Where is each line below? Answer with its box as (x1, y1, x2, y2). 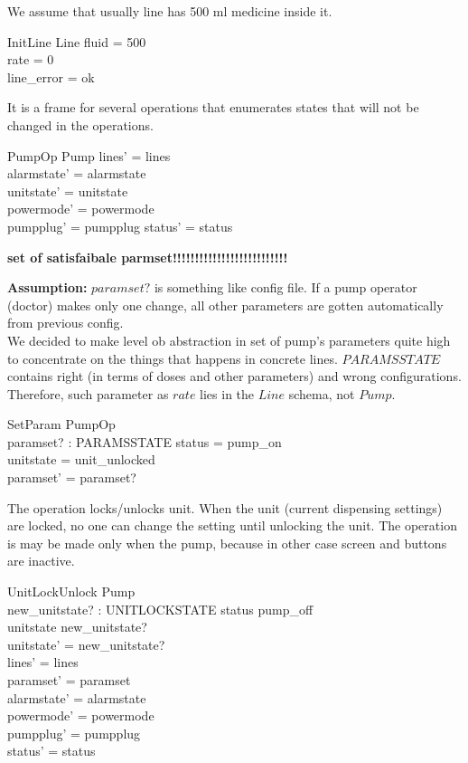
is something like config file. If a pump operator (154, 278, 417, 297)
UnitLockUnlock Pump (7, 582, 136, 601)
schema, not (288, 384, 355, 403)
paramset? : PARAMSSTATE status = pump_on (7, 432, 282, 451)
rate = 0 (7, 50, 54, 69)
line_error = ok (7, 67, 95, 86)
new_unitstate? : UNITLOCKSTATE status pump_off (7, 599, 314, 618)
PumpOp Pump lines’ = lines (7, 146, 171, 165)
